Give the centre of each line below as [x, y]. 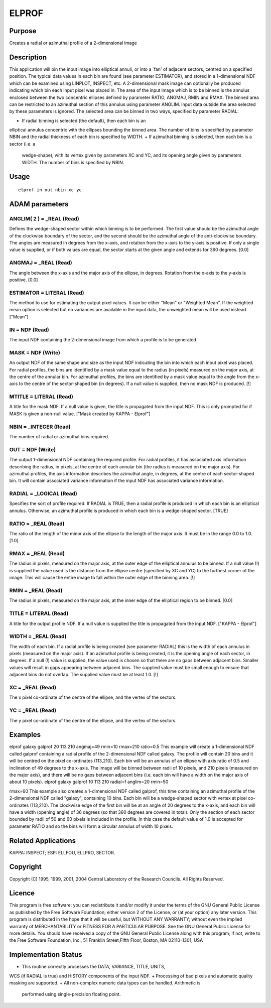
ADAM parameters [39, 204]
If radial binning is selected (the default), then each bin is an [84, 120]
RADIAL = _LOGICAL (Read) [43, 493]
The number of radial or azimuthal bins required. [59, 436]
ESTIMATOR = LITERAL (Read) [47, 293]
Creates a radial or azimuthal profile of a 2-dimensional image [73, 43]
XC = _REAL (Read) [33, 688]
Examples [25, 735]
